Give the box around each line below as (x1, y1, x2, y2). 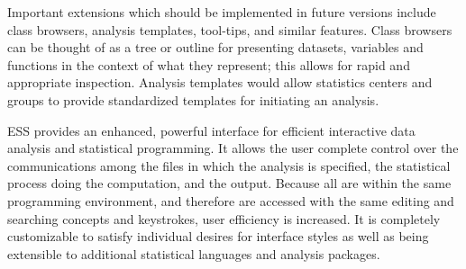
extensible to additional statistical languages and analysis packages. (7, 244, 380, 263)
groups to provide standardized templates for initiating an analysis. (7, 90, 379, 109)
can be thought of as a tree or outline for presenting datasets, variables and (7, 38, 424, 57)
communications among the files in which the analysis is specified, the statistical (7, 156, 451, 175)
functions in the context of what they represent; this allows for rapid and (7, 55, 410, 74)
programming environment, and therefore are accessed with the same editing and (7, 191, 454, 210)
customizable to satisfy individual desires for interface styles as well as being (7, 227, 429, 246)
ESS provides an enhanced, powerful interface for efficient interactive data (7, 121, 416, 139)
